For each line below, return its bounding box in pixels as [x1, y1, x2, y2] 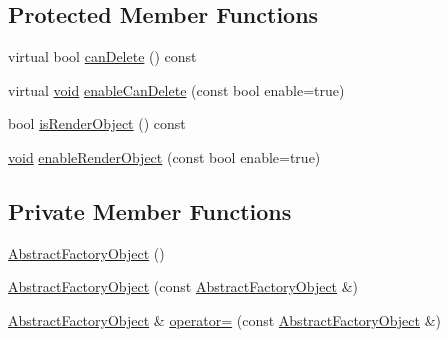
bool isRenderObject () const [8, 113, 186, 134]
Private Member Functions [8, 195, 292, 226]
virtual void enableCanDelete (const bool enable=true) [8, 79, 345, 100]
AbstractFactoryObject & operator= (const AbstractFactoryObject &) [8, 309, 441, 330]
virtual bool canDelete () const [8, 46, 197, 67]
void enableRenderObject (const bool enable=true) [8, 146, 321, 167]
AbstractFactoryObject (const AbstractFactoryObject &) [8, 276, 359, 297]
